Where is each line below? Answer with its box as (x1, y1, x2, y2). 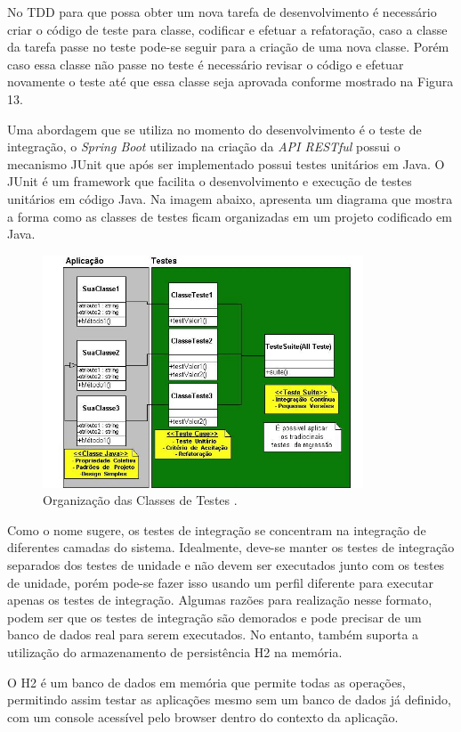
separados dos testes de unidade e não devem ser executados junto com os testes (7, 555, 445, 573)
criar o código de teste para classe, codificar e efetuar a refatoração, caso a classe (7, 20, 448, 38)
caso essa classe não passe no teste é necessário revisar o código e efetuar (7, 54, 404, 73)
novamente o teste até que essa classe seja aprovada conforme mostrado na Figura (7, 72, 454, 91)
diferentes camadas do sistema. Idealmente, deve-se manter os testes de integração (7, 538, 455, 557)
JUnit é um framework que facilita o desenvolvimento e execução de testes (7, 172, 412, 191)
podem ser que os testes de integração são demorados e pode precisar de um (7, 607, 422, 626)
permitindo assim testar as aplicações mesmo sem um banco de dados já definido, (7, 690, 451, 709)
